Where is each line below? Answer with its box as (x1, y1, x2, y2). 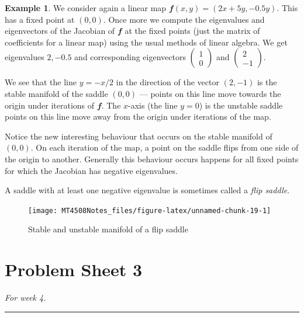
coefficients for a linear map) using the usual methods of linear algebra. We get (5, 36, 288, 48)
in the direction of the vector (116, 76, 219, 88)
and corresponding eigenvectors (74, 51, 186, 63)
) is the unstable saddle (199, 99, 283, 111)
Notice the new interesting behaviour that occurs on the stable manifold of (5, 130, 272, 142)
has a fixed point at (5, 13, 75, 25)
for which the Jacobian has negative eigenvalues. (5, 164, 178, 176)
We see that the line (5, 76, 77, 88)
